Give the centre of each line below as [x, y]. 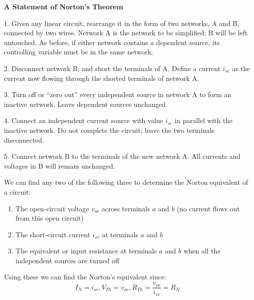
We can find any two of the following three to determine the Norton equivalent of [126, 182]
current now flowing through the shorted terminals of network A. [102, 78]
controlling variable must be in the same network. [78, 52]
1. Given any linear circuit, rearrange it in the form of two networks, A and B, [122, 23]
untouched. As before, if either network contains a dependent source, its [112, 42]
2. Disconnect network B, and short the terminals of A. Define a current [112, 68]
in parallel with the [203, 120]
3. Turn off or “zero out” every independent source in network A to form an [118, 94]
